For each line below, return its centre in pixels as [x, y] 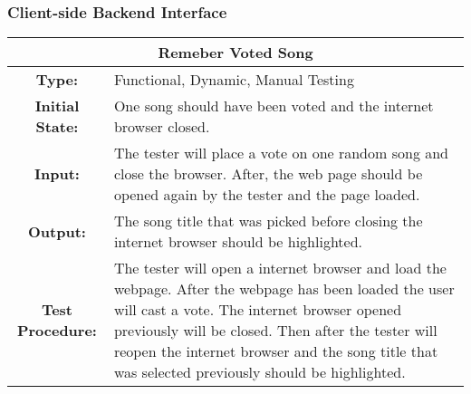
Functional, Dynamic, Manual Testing [234, 80]
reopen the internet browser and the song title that [276, 351]
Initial [57, 106]
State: [57, 127]
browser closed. [162, 127]
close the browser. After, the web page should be [268, 174]
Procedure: [57, 331]
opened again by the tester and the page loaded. [267, 195]
